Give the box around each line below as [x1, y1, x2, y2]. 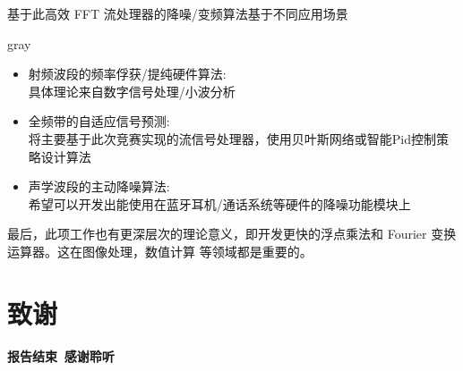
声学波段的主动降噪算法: [28, 177, 170, 196]
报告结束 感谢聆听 [7, 346, 115, 365]
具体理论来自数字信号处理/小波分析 [28, 81, 236, 100]
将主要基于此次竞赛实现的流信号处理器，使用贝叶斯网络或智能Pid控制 [28, 129, 437, 148]
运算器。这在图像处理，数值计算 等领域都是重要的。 [7, 241, 313, 260]
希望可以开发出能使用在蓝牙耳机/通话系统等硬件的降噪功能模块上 [28, 194, 411, 213]
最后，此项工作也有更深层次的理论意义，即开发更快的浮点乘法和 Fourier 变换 [7, 224, 457, 243]
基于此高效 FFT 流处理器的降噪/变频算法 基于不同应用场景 [7, 4, 348, 22]
